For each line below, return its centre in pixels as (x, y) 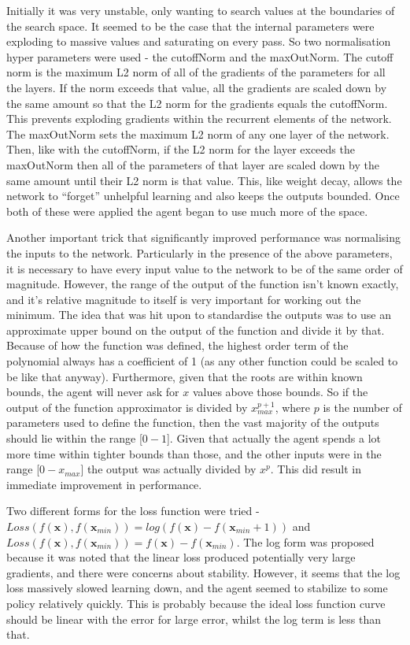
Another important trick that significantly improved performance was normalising (204, 237)
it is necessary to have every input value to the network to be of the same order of (205, 268)
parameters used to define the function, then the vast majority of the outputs (193, 423)
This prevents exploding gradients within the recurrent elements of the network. (199, 119)
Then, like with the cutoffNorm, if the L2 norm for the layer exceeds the (181, 149)
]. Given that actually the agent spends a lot (274, 438)
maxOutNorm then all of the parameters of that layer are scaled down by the (193, 164)
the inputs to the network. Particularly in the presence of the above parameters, (199, 252)
